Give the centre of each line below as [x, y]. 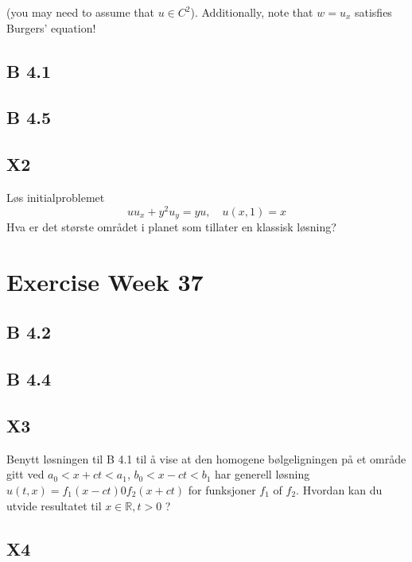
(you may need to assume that [81, 12]
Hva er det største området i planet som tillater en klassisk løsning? [171, 227]
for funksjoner [222, 490]
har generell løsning [262, 474]
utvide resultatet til [54, 505]
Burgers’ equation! [51, 27]
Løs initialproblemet [56, 197]
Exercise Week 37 [105, 281]
